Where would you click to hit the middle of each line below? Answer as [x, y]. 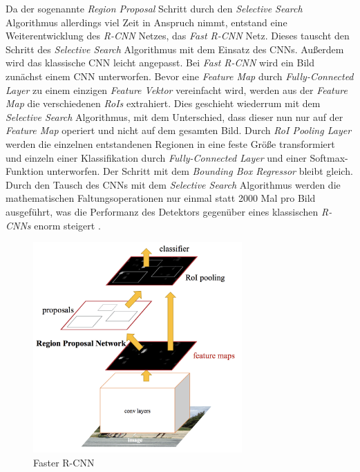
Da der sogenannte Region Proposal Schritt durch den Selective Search [154, 8]
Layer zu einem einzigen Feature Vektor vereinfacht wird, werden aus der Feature [177, 89]
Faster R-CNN [64, 462]
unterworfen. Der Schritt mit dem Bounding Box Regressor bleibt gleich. [200, 171]
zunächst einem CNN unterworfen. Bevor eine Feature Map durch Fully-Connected [180, 76]
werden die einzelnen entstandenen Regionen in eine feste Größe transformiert [170, 143]
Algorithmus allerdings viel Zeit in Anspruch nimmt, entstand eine [146, 22]
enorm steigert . [67, 225]
